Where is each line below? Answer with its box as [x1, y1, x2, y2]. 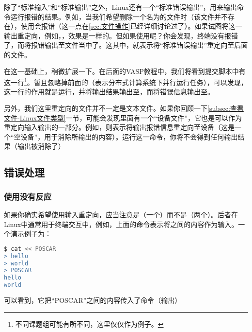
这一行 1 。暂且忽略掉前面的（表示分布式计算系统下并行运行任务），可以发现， [4, 76, 248, 87]
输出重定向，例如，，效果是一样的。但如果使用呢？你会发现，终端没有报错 [4, 30, 238, 40]
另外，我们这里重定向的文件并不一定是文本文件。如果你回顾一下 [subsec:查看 [4, 103, 244, 113]
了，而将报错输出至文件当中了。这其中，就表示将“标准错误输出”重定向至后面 [4, 40, 248, 50]
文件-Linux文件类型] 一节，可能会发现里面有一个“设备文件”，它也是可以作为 [4, 112, 242, 122]
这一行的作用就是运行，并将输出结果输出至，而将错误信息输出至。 [4, 87, 214, 97]
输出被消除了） [17, 141, 65, 151]
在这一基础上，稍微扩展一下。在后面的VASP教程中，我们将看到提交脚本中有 [4, 66, 246, 76]
